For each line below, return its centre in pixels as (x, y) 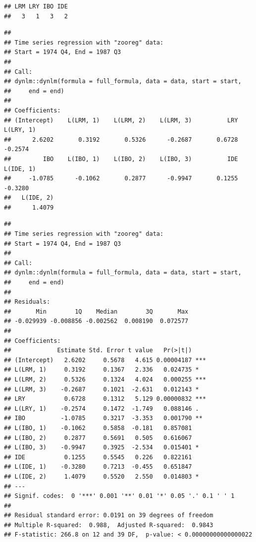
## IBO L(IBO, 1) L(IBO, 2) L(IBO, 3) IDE (121, 159)
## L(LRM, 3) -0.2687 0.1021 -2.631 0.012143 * (102, 389)
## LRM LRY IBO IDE (36, 6)
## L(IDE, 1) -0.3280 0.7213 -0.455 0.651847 (98, 467)
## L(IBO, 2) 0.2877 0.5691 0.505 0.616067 (98, 438)
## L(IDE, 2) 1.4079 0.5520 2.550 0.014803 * (102, 476)
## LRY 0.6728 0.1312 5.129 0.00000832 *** (105, 399)
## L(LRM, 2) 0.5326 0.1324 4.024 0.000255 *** (105, 379)
